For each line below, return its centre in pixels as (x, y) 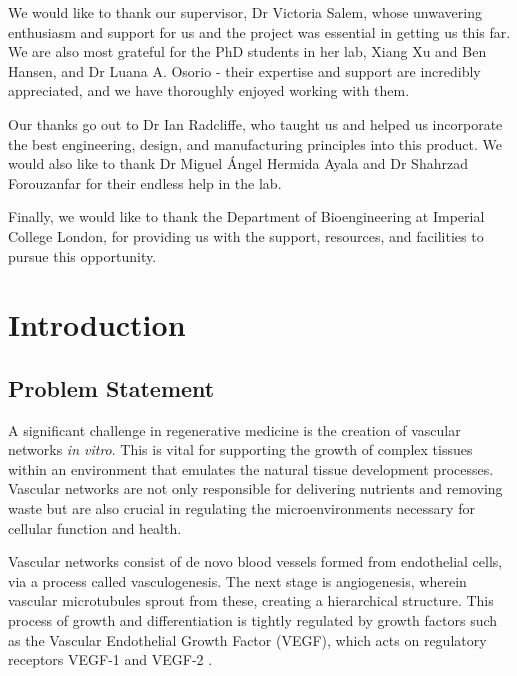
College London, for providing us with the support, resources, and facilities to (246, 235)
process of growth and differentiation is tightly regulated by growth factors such (253, 620)
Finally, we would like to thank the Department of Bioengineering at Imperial (246, 216)
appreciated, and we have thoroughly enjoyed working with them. (209, 90)
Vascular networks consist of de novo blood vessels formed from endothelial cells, (255, 561)
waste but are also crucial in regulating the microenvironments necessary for (241, 508)
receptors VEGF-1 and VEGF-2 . (110, 659)
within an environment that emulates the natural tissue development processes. (251, 468)
